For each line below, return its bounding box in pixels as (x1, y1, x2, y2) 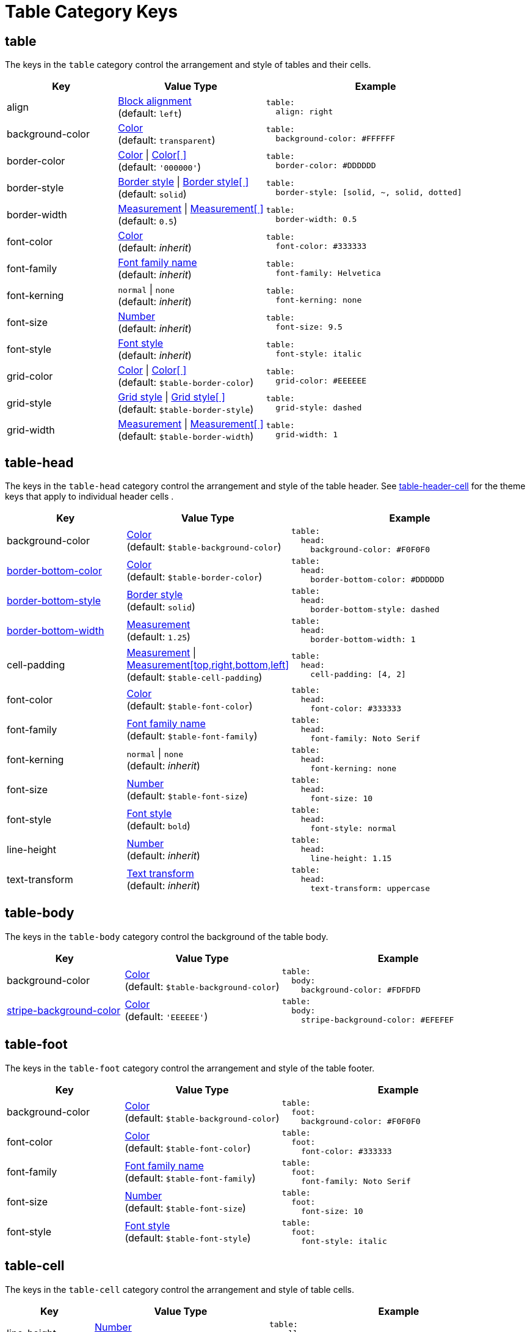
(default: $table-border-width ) (118, 430, 254, 443)
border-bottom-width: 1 (310, 635, 416, 645)
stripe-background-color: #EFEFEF (300, 1015, 454, 1024)
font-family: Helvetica (275, 268, 381, 278)
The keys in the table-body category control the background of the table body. (5, 931, 329, 942)
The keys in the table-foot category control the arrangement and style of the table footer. (5, 1062, 375, 1073)
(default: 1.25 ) (126, 630, 191, 643)
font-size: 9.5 (275, 322, 343, 332)
